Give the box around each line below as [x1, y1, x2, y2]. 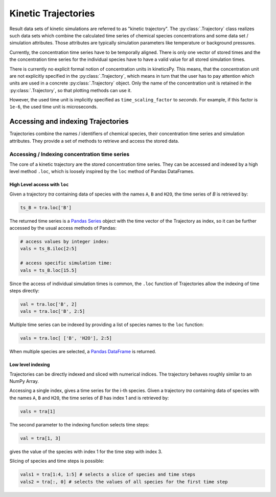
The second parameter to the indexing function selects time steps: [9, 421, 150, 427]
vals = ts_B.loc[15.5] [20, 267, 77, 273]
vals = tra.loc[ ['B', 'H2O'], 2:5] [20, 335, 112, 341]
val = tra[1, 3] [20, 435, 61, 441]
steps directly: [9, 287, 39, 294]
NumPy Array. [9, 378, 39, 384]
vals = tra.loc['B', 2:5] [20, 309, 85, 314]
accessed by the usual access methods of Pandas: [9, 225, 117, 231]
